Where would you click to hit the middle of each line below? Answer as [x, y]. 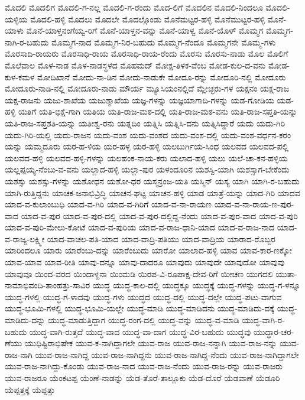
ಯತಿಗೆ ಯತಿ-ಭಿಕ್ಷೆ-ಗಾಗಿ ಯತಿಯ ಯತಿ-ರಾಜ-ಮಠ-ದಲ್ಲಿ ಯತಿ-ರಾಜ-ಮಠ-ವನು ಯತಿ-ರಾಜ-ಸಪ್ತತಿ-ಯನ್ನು [158, 111]
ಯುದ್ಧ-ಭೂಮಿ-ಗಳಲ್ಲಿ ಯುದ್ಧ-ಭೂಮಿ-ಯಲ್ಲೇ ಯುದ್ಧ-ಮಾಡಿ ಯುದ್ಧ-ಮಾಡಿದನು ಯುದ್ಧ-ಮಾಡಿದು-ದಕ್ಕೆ [140, 308]
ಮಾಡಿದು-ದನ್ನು [25, 320]
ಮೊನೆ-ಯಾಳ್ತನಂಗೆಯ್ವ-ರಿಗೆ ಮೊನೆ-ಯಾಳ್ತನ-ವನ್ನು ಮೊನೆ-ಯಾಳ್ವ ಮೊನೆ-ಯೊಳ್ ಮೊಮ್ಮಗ [145, 30]
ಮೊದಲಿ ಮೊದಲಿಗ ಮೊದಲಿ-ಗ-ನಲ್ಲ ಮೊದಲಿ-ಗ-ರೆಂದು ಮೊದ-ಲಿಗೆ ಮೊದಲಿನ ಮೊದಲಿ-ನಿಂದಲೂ [134, 7]
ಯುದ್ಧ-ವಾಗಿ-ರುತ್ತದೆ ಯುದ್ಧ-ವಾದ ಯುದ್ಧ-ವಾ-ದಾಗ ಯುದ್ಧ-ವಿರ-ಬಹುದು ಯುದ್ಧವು [140, 331]
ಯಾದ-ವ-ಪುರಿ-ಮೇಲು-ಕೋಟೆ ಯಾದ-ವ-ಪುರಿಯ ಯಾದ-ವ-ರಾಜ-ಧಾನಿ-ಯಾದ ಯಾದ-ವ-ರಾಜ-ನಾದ [140, 227]
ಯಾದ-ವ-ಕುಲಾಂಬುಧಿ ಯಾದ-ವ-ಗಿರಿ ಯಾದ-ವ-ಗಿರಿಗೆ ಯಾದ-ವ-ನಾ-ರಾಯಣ [108, 204]
